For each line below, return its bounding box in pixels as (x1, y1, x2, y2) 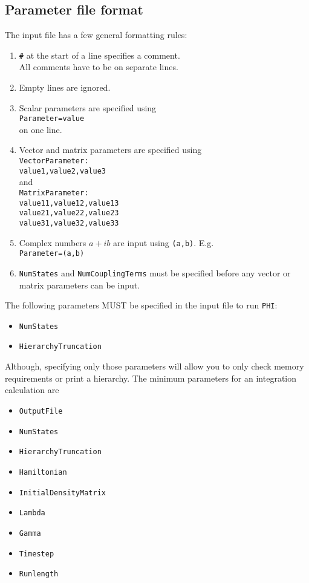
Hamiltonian (19, 467, 67, 477)
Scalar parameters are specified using (19, 101, 157, 114)
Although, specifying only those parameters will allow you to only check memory (5, 360, 304, 373)
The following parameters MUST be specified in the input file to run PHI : (5, 299, 278, 311)
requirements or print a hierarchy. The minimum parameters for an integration (5, 371, 297, 384)
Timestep (19, 549, 54, 558)
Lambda (19, 509, 45, 518)
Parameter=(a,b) (19, 249, 85, 258)
